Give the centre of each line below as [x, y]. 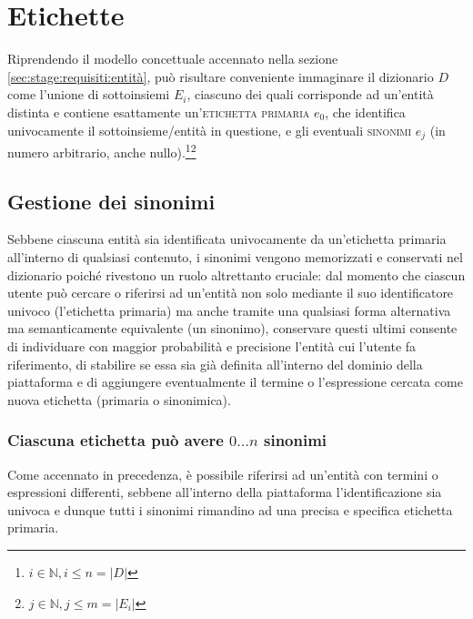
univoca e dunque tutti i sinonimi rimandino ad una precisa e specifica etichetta [230, 509]
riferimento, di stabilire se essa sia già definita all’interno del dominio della [215, 364]
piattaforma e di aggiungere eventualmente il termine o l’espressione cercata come [235, 382]
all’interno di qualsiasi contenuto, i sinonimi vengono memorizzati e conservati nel [235, 257]
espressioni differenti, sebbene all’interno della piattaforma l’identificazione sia [225, 492]
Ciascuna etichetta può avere [116, 440]
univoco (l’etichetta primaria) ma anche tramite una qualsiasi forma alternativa [229, 310]
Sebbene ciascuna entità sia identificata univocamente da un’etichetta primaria [227, 239]
